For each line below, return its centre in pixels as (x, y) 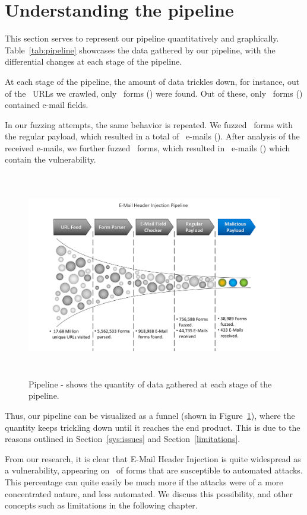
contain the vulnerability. (50, 159)
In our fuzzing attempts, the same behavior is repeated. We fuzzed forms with (149, 124)
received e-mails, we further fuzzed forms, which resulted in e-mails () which (148, 147)
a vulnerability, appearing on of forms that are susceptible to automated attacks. (154, 470)
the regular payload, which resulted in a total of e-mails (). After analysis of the (152, 136)
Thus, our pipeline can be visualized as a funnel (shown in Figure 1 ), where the (150, 415)
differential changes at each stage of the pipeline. (94, 61)
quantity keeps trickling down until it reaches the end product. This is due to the (153, 427)
